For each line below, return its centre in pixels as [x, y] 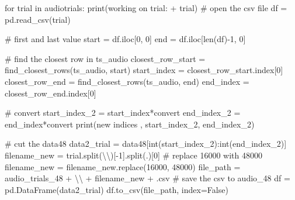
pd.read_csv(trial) [38, 19]
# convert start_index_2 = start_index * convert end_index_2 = [123, 113]
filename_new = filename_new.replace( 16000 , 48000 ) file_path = [123, 166]
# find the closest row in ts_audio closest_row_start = [105, 58]
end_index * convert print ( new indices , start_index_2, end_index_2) [130, 124]
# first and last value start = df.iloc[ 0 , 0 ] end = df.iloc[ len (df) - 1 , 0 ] [125, 39]
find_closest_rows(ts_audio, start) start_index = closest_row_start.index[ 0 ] [144, 70]
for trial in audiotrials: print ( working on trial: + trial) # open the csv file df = [146, 8]
